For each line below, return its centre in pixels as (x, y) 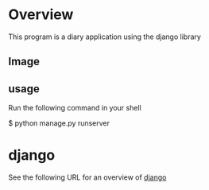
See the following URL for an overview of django (87, 177)
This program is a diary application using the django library (104, 37)
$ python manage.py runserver (59, 123)
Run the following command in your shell (75, 108)
